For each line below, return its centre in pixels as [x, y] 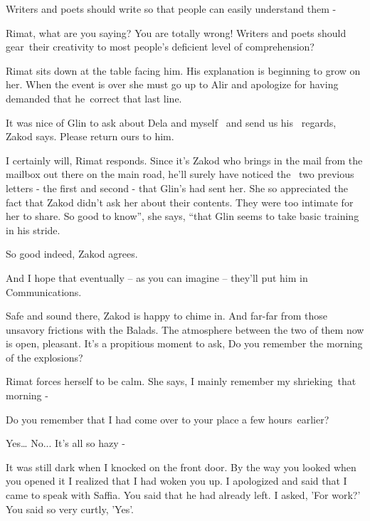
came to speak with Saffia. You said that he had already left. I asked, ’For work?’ [183, 495]
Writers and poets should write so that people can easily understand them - [171, 9]
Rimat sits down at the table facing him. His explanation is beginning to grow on [183, 70]
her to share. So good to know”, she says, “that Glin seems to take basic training [183, 216]
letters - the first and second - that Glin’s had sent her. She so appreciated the [177, 188]
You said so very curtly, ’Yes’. [70, 509]
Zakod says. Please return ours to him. [90, 136]
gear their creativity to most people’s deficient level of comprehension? [160, 47]
